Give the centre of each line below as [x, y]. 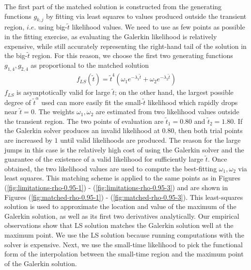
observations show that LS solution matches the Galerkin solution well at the [119, 225]
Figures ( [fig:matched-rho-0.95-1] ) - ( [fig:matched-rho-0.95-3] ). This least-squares [124, 197]
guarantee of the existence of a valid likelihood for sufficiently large [104, 159]
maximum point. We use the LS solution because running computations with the [124, 234]
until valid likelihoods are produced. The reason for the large [150, 140]
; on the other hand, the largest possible [174, 92]
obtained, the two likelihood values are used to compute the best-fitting [111, 168]
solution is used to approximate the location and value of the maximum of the [120, 206]
